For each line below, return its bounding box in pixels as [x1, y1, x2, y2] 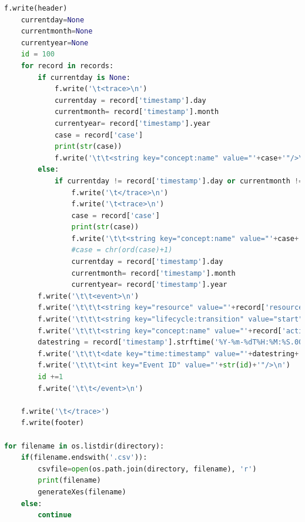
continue [38, 511, 72, 520]
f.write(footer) [21, 419, 85, 427]
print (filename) [38, 476, 101, 485]
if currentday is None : [38, 73, 130, 82]
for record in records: [21, 61, 114, 70]
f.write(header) [4, 4, 68, 12]
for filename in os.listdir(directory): [4, 441, 165, 450]
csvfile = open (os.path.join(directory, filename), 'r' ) [38, 464, 257, 473]
